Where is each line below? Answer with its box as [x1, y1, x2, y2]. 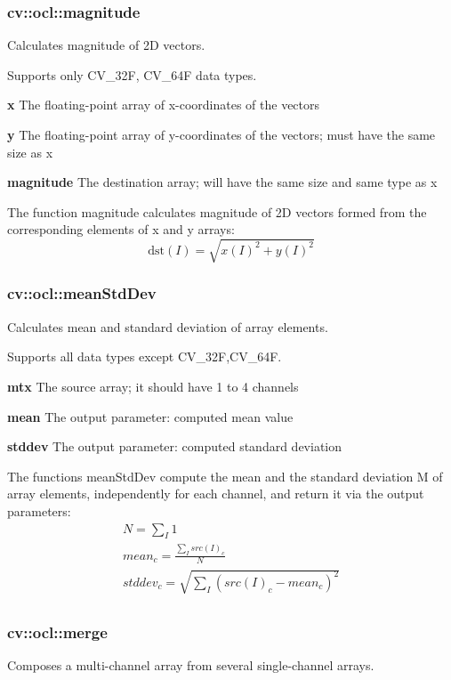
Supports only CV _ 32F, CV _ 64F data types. [7, 65, 257, 84]
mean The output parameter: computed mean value [7, 407, 294, 425]
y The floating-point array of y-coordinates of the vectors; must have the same [7, 125, 436, 143]
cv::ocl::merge [7, 621, 108, 644]
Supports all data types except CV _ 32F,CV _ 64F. [7, 347, 282, 366]
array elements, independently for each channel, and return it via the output [7, 484, 424, 503]
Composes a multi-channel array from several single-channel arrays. [7, 656, 374, 675]
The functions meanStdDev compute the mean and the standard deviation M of [7, 466, 443, 485]
